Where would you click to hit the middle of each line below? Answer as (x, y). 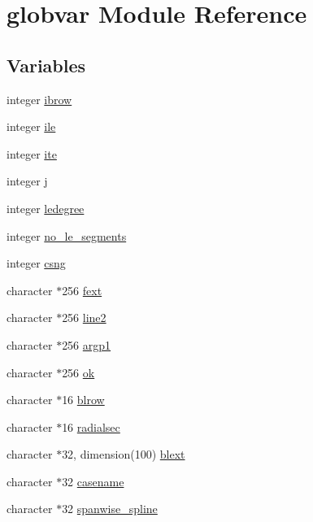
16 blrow (83, 400)
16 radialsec (91, 426)
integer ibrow (39, 99)
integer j (27, 181)
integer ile (31, 126)
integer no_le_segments (67, 235)
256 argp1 (87, 344)
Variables (46, 65)
